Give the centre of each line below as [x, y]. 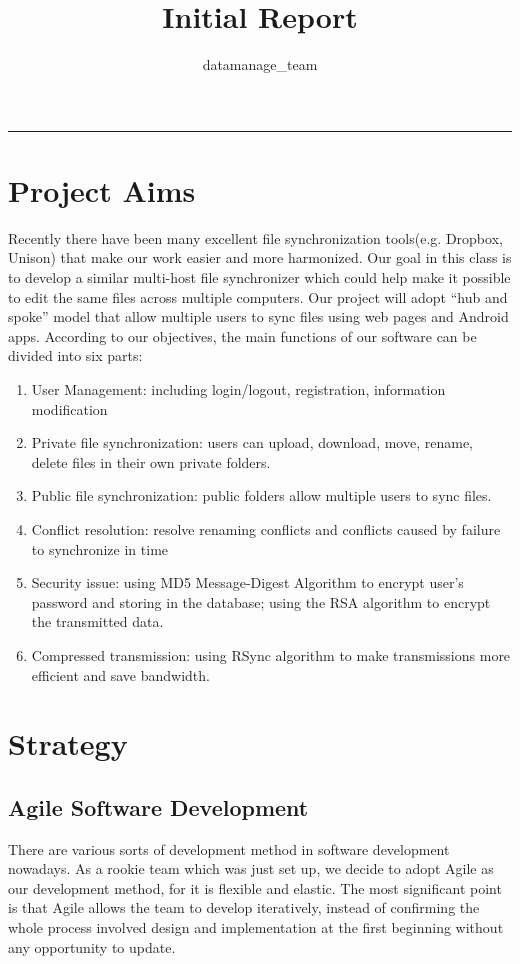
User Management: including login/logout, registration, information [238, 389]
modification [69, 408]
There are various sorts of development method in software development [229, 848]
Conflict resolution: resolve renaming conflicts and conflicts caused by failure [266, 528]
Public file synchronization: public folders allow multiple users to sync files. [261, 495]
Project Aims [102, 189]
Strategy [68, 743]
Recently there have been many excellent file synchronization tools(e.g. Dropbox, [255, 237]
